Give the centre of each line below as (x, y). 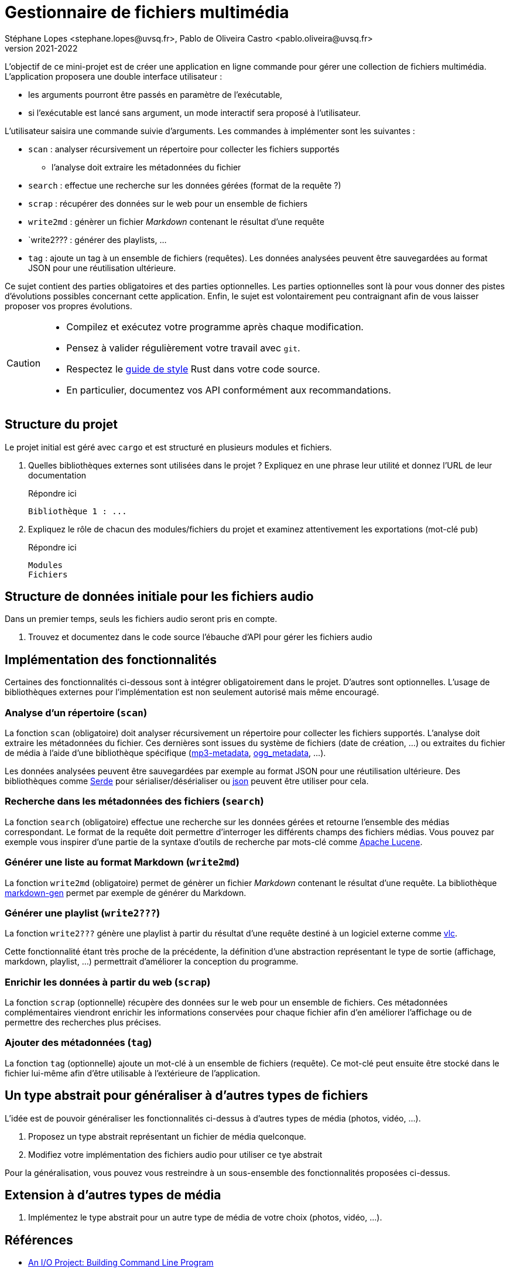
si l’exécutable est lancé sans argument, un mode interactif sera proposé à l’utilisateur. (194, 112)
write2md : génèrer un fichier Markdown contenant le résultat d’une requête (176, 221)
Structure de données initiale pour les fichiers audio (159, 597)
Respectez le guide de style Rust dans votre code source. (193, 369)
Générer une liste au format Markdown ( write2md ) (122, 862)
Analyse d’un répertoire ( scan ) (76, 712)
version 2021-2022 (41, 48)
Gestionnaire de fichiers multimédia (147, 12)
